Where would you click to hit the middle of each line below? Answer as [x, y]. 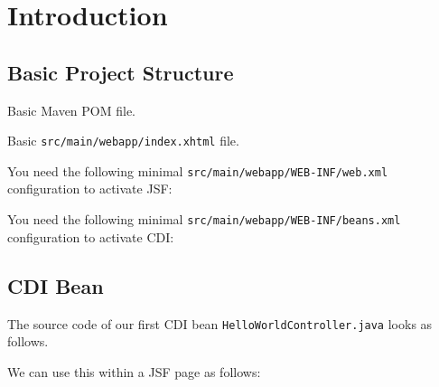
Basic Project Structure [121, 72]
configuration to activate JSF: [90, 189]
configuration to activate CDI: [91, 236]
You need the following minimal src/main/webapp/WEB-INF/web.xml [198, 170]
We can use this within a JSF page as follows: [134, 371]
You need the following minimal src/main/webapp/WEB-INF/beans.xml [204, 219]
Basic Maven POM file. [72, 110]
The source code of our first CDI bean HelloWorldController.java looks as [220, 323]
